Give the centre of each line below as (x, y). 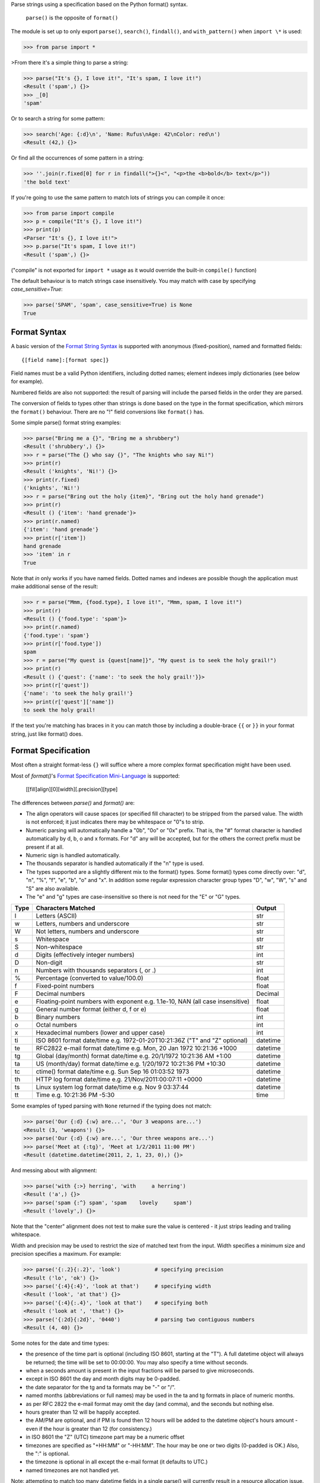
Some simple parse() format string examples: (66, 422)
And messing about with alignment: (54, 1170)
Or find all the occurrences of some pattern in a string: (78, 158)
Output (266, 908)
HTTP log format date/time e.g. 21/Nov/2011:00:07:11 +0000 (119, 1080)
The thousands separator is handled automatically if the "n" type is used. (115, 864)
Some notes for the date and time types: (60, 1343)
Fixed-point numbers (65, 986)
